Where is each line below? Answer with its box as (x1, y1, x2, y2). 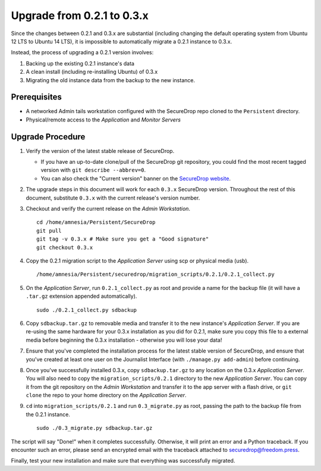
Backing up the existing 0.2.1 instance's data (26, 60, 135, 67)
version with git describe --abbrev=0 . (40, 167, 146, 174)
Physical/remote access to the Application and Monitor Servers (26, 116, 181, 123)
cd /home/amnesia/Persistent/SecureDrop (36, 219, 156, 226)
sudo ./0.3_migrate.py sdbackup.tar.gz (36, 425, 153, 432)
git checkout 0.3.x (36, 244, 93, 251)
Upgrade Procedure (11, 132, 86, 142)
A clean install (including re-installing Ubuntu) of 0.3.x (26, 68, 158, 76)
